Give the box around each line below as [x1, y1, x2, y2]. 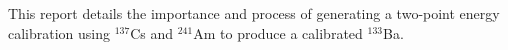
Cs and [130, 22, 174, 43]
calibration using [8, 22, 111, 43]
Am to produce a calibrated [193, 22, 363, 43]
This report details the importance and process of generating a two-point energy [8, 3, 500, 23]
